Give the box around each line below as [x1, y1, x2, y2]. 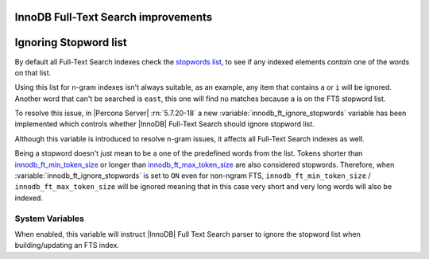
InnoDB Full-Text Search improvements [14, 10, 213, 24]
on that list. [14, 68, 52, 77]
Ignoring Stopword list [14, 36, 127, 49]
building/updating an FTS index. [14, 241, 119, 250]
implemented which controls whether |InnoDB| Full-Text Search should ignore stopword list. [14, 119, 315, 129]
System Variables [14, 213, 85, 224]
